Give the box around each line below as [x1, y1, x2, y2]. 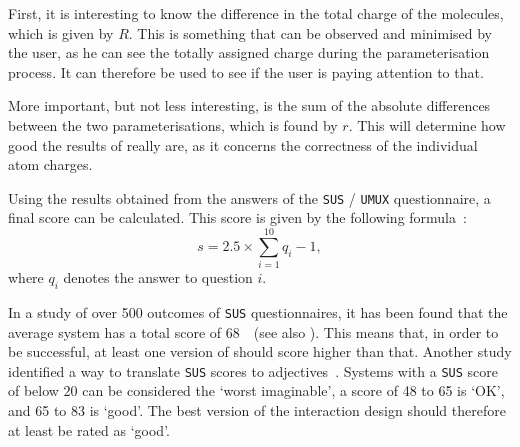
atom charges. [8, 154, 93, 175]
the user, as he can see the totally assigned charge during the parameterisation [8, 42, 490, 63]
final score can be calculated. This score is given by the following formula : [8, 207, 467, 228]
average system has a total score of [8, 321, 222, 342]
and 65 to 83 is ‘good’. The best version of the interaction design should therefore [8, 400, 506, 421]
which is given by [8, 22, 114, 43]
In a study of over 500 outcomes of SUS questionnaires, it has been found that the [8, 301, 508, 322]
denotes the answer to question [63, 267, 253, 288]
